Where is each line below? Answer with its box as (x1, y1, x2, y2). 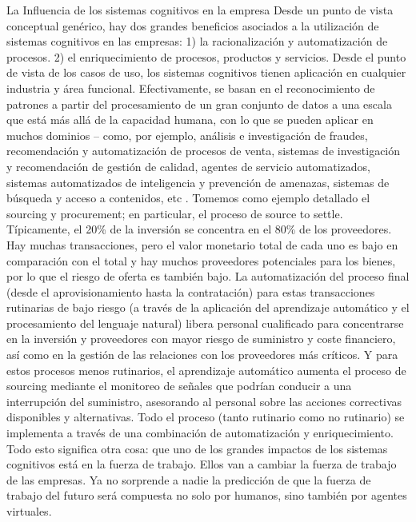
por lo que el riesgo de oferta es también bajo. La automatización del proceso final (6, 268, 410, 285)
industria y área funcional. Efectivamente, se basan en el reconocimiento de (6, 79, 375, 96)
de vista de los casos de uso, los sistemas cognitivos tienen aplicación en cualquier (6, 64, 406, 81)
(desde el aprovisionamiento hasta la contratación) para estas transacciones (6, 283, 375, 300)
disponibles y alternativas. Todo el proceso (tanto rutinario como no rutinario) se (6, 408, 405, 425)
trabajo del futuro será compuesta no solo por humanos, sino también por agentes (6, 487, 407, 504)
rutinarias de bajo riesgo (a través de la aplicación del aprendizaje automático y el (6, 299, 410, 316)
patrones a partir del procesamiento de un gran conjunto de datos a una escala (6, 95, 392, 112)
